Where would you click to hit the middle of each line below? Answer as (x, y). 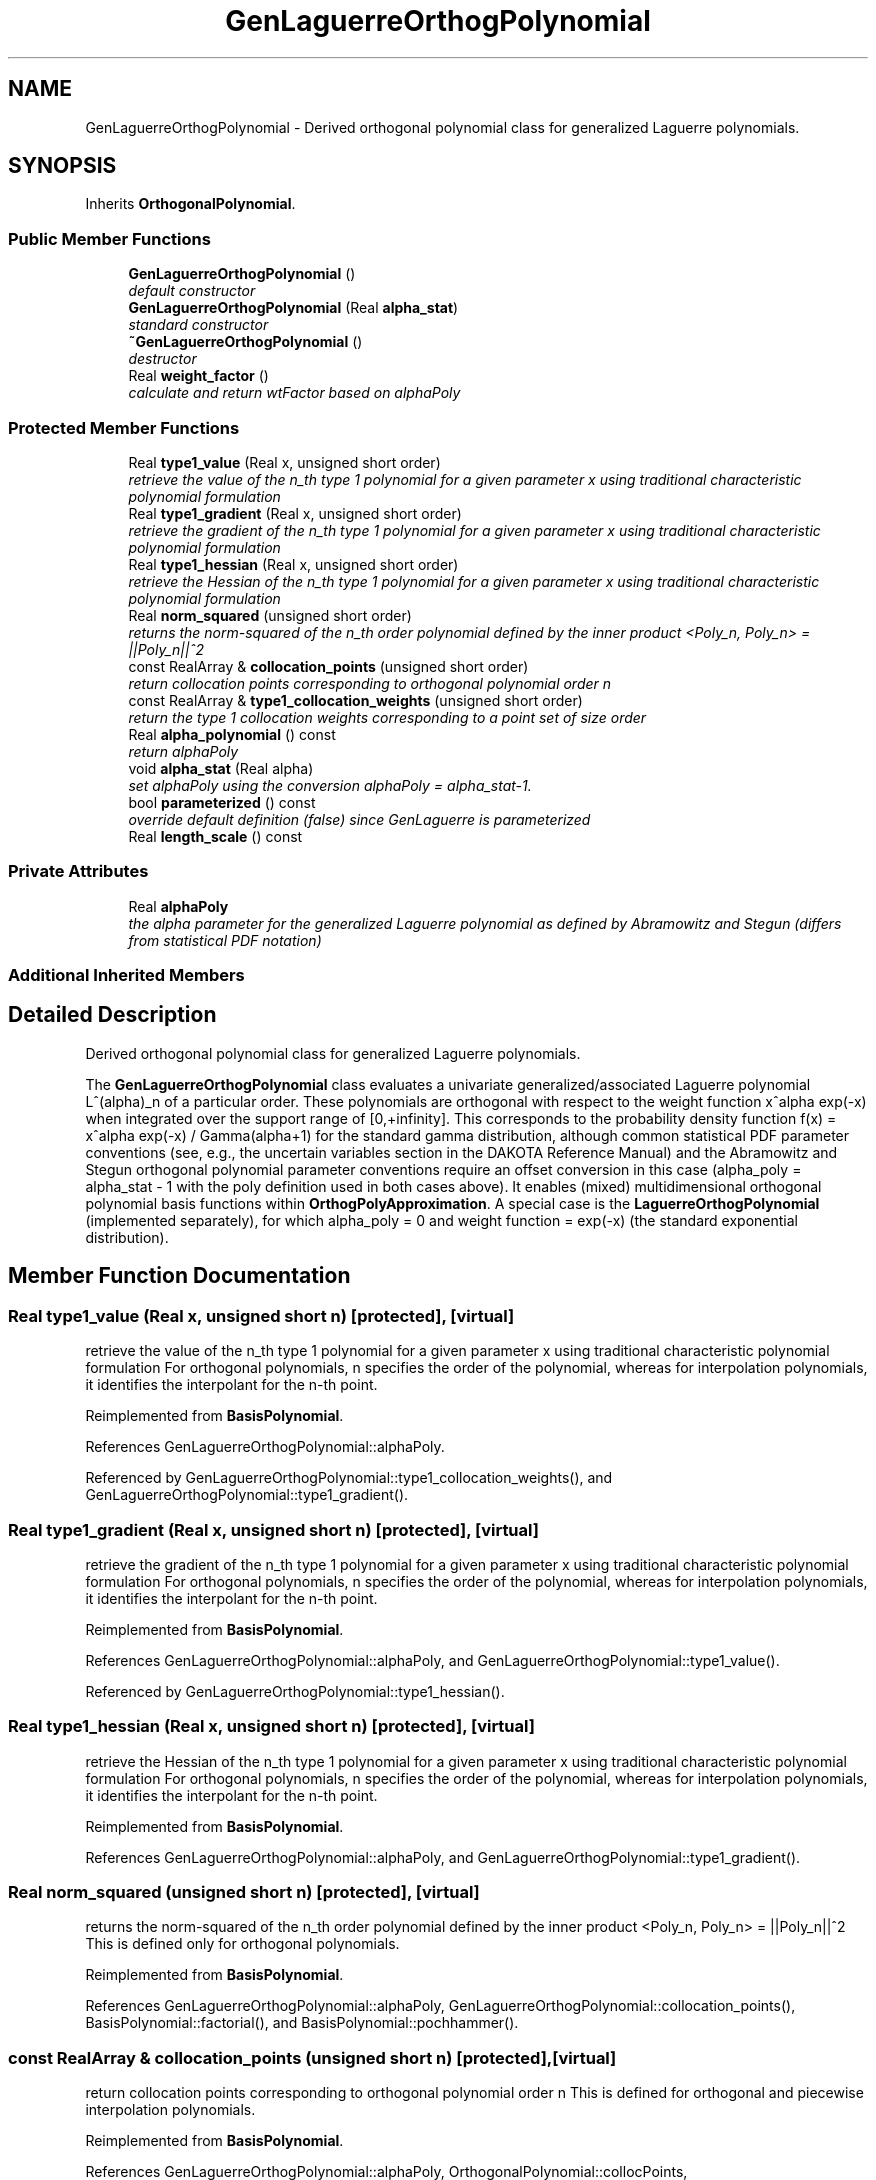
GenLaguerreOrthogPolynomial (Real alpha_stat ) (293, 308)
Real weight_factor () (198, 376)
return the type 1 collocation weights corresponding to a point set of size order (387, 717)
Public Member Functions (109, 238)
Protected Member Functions (124, 427)
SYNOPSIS (62, 166)
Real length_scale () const (215, 836)
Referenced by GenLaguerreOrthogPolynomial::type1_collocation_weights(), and (349, 1478)
